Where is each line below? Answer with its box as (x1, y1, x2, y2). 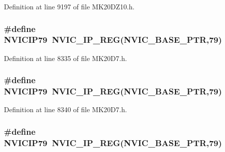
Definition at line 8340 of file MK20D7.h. (4, 104, 127, 115)
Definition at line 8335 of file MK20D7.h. (4, 53, 127, 63)
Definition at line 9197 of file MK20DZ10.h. (4, 1, 135, 11)
